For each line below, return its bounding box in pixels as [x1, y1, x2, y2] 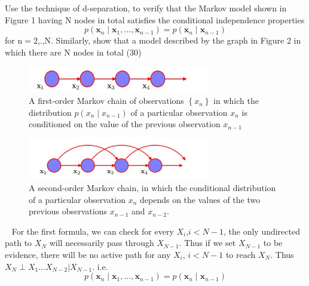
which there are [5, 45, 62, 58]
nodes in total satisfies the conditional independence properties [74, 13, 305, 26]
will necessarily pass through [49, 236, 154, 249]
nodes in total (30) [73, 45, 142, 58]
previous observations [29, 205, 107, 217]
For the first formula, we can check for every [11, 225, 174, 237]
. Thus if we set [179, 236, 236, 249]
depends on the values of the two [140, 193, 261, 205]
